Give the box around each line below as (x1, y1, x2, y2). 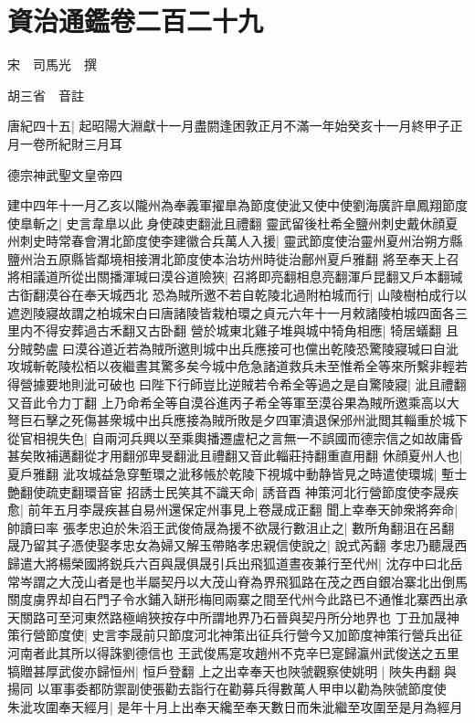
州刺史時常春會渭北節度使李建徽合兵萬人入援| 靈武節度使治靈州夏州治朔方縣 (7, 231, 463, 250)
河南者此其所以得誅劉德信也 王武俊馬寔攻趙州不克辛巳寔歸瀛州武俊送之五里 (7, 643, 459, 662)
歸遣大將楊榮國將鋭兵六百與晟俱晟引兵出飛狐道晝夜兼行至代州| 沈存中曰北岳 (7, 553, 463, 572)
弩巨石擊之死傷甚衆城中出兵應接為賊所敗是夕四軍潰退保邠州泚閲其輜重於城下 (7, 410, 468, 430)
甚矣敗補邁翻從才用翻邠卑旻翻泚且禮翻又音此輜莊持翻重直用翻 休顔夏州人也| (7, 446, 463, 465)
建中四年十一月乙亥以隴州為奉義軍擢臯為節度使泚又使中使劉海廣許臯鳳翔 (7, 196, 442, 215)
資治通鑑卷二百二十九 (7, 2, 264, 39)
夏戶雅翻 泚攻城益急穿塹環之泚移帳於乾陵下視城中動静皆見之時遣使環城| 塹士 (7, 464, 468, 483)
